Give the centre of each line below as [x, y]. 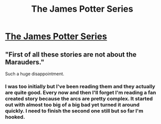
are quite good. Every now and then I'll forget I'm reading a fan [81, 92]
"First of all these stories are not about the [71, 54]
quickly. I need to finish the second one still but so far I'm [74, 111]
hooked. [15, 117]
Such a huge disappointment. [35, 74]
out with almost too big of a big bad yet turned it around [72, 104]
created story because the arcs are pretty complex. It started [79, 99]
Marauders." [25, 62]
